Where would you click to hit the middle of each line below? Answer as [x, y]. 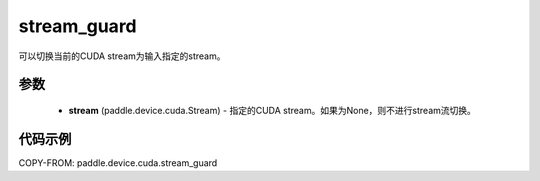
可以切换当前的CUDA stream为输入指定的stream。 [122, 56]
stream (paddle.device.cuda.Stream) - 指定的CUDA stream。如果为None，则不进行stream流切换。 [272, 110]
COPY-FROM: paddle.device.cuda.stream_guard [118, 162]
